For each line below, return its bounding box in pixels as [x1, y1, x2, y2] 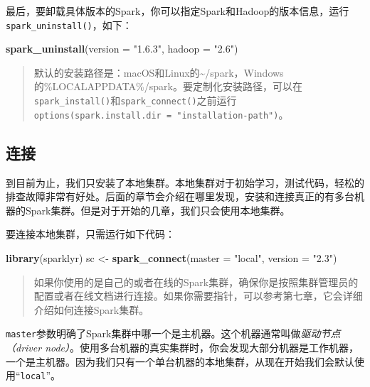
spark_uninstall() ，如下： [6, 17, 132, 32]
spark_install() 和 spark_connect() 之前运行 [33, 93, 237, 108]
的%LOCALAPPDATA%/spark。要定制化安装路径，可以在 [33, 79, 302, 94]
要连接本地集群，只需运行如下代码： [6, 227, 175, 241]
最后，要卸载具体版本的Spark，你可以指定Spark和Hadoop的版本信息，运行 [6, 4, 349, 18]
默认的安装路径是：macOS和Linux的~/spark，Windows [33, 65, 284, 80]
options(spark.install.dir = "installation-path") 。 [33, 107, 289, 121]
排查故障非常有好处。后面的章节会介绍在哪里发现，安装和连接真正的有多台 [6, 189, 354, 204]
